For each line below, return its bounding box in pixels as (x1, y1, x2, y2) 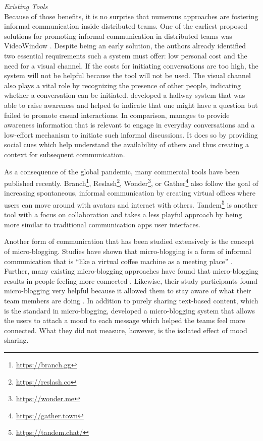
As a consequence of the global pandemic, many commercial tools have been (4, 166, 240, 176)
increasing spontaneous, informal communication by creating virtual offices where (4, 187, 255, 198)
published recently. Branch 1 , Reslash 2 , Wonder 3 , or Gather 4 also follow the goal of (4, 176, 258, 188)
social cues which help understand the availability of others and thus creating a (4, 139, 249, 150)
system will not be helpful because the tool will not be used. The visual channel (4, 70, 251, 81)
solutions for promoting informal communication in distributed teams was (4, 30, 232, 41)
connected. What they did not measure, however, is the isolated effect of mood (4, 325, 247, 335)
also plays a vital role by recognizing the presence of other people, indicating (4, 80, 241, 90)
